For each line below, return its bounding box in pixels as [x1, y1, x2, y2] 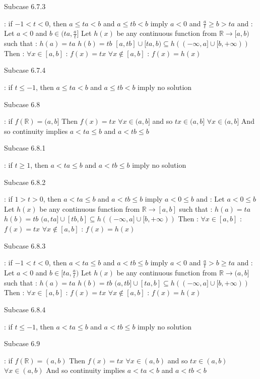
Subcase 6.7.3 [4, 1, 46, 11]
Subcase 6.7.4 [4, 65, 46, 75]
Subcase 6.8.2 [4, 176, 46, 187]
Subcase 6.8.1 [4, 143, 46, 153]
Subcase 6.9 [4, 338, 40, 349]
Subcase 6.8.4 [4, 304, 46, 314]
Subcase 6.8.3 [4, 240, 46, 251]
